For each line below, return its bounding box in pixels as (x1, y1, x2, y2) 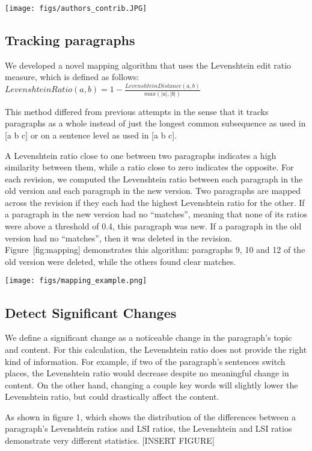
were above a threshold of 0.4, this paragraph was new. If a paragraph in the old (5, 220, 302, 232)
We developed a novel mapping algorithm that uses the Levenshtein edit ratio (5, 58, 292, 71)
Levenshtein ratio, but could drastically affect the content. (5, 390, 219, 403)
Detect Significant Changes (5, 303, 177, 322)
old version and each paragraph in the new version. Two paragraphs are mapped (5, 184, 301, 197)
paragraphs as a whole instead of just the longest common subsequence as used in (5, 117, 306, 129)
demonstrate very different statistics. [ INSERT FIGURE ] (5, 434, 215, 447)
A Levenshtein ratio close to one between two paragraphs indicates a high (5, 149, 277, 161)
